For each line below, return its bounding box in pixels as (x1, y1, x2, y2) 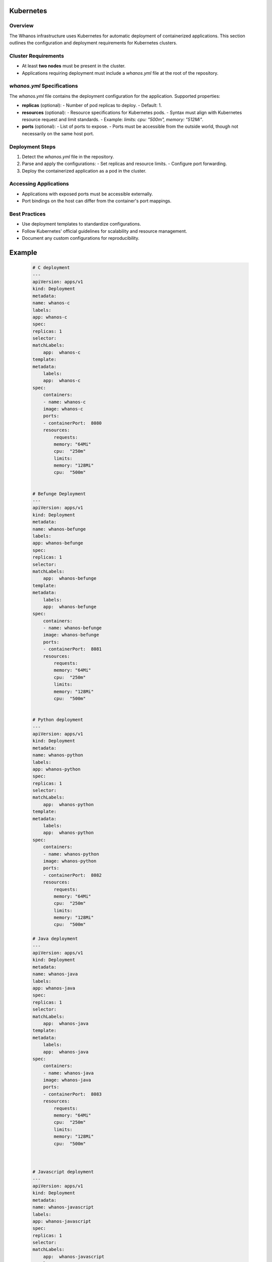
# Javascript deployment (32, 1169, 94, 1175)
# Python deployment (32, 717, 83, 723)
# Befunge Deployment (32, 491, 86, 497)
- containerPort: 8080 (43, 420, 102, 426)
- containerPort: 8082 (43, 872, 102, 878)
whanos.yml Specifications (9, 82, 78, 89)
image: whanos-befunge (43, 632, 99, 638)
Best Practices (9, 211, 46, 217)
